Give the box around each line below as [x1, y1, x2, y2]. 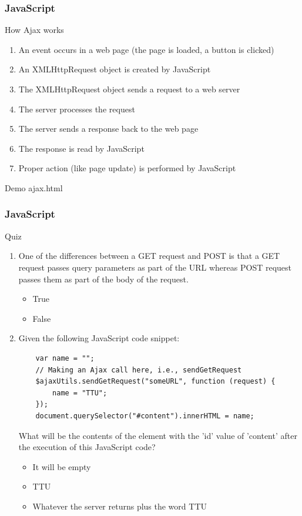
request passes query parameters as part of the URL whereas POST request [18, 261, 291, 273]
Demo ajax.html [5, 181, 63, 194]
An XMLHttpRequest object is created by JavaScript [18, 63, 211, 75]
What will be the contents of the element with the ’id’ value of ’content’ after [18, 429, 297, 441]
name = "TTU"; [52, 388, 108, 397]
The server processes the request [18, 102, 135, 115]
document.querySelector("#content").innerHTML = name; [35, 411, 254, 420]
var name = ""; [35, 354, 95, 362]
